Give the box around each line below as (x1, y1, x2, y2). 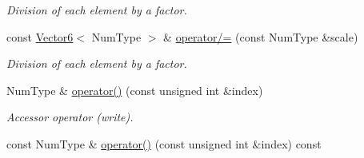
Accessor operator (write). (6, 109, 134, 125)
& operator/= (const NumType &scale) (163, 28, 358, 45)
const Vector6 (6, 28, 74, 45)
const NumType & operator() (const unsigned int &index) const (6, 135, 322, 152)
